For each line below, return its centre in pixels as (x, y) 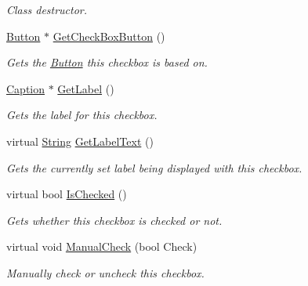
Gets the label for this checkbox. (82, 115)
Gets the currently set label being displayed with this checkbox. (154, 167)
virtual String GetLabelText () (80, 141)
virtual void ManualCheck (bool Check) (102, 246)
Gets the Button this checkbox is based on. (107, 62)
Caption (26, 88)
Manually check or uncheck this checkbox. (105, 272)
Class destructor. (47, 9)
